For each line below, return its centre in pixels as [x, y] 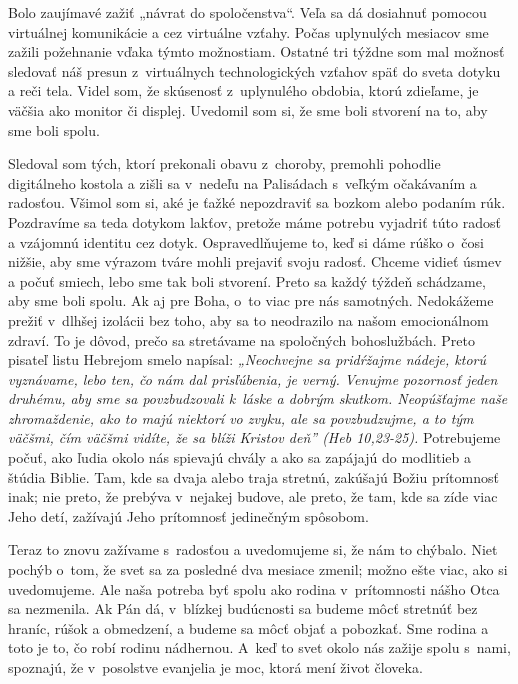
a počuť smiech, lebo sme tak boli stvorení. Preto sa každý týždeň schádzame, [247, 280]
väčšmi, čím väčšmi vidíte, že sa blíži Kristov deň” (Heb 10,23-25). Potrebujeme [254, 437]
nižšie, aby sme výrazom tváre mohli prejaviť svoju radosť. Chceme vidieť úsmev [255, 261]
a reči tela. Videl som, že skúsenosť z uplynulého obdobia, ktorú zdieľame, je [243, 90]
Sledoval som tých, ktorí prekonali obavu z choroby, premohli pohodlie [224, 163]
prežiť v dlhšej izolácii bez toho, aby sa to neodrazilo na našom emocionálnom [248, 319]
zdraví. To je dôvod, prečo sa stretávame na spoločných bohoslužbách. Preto [241, 339]
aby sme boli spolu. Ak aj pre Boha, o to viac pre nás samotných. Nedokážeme [251, 300]
